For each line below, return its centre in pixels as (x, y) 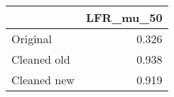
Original (32, 39)
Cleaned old (41, 59)
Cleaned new (43, 80)
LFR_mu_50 (124, 17)
